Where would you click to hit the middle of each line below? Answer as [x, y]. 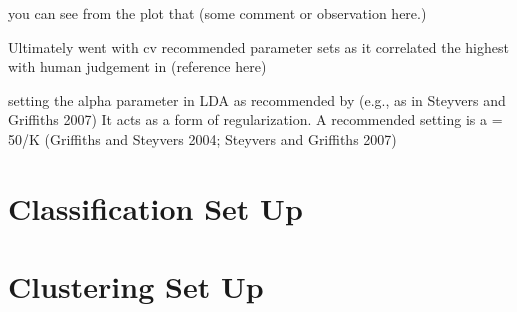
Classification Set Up [155, 207]
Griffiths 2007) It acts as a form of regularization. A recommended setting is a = [255, 119]
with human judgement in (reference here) [137, 66]
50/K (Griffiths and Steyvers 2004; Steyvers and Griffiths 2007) [202, 138]
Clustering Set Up [136, 286]
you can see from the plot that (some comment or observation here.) [217, 13]
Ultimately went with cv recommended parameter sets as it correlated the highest [258, 46]
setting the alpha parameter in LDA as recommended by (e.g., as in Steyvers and [257, 99]
